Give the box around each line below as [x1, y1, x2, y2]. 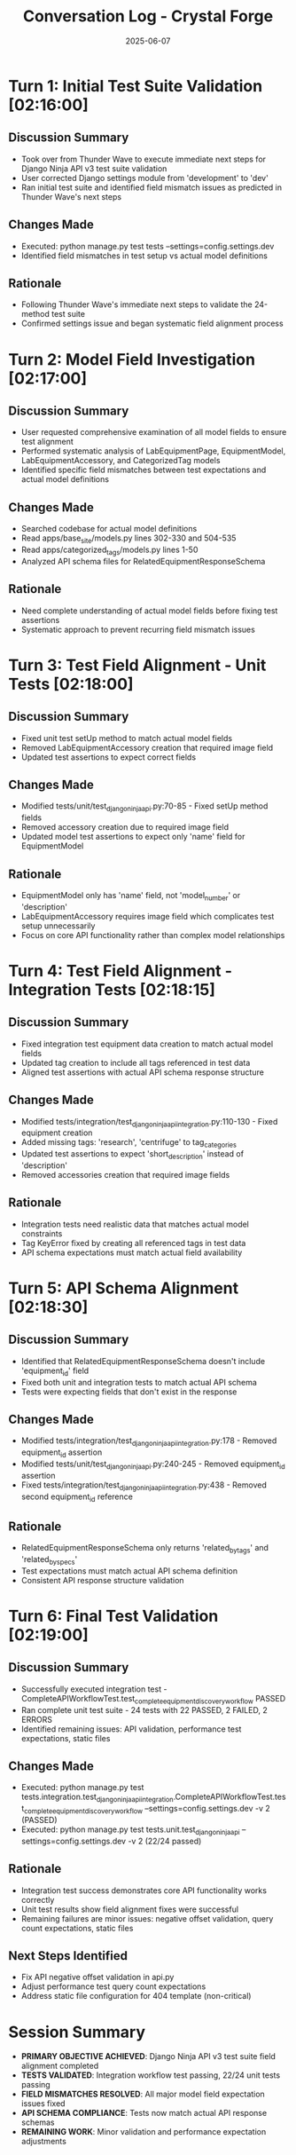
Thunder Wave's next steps [20, 191, 121, 201]
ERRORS [20, 1714, 52, 1725]
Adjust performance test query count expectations [20, 1981, 206, 1992]
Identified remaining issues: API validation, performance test [20, 1724, 242, 1734]
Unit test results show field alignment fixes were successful [20, 1904, 239, 1914]
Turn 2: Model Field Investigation [8, 349, 256, 369]
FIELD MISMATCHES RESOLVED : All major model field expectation [20, 2088, 265, 2100]
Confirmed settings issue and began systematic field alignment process [20, 318, 284, 329]
